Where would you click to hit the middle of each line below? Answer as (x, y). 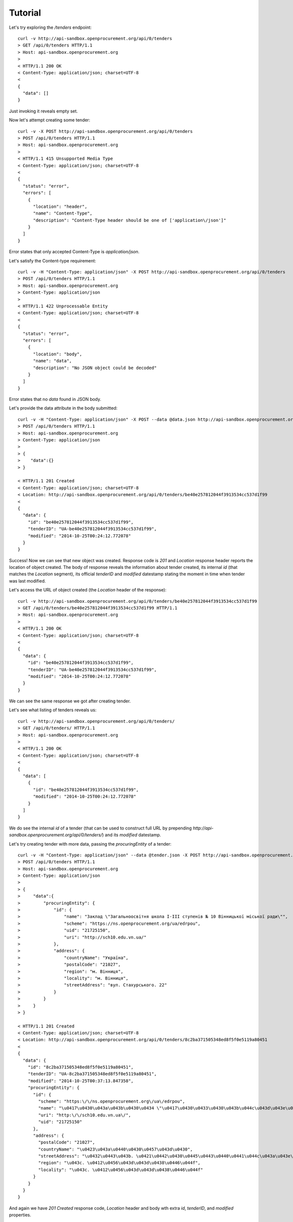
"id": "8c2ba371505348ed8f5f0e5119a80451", (81, 1067)
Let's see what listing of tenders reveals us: (53, 710)
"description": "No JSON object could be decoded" (95, 368)
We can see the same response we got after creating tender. (70, 701)
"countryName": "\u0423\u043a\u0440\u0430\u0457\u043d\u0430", (115, 1149)
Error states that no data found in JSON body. (55, 399)
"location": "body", (58, 354)
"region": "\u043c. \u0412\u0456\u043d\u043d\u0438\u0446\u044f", (119, 1163)
